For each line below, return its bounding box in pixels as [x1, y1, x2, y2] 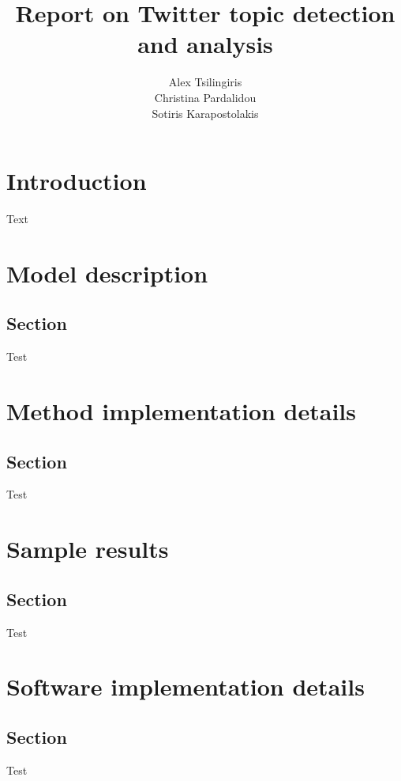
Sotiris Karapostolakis [152, 104, 259, 121]
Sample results [6, 533, 169, 565]
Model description [6, 256, 208, 289]
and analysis [137, 28, 273, 60]
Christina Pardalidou [154, 89, 257, 105]
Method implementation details [6, 394, 356, 427]
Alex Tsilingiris [168, 74, 242, 90]
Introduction [6, 165, 147, 197]
